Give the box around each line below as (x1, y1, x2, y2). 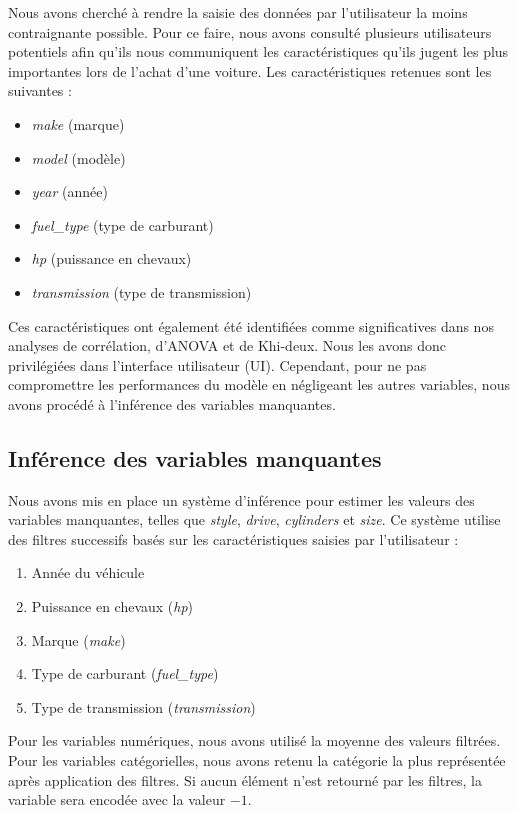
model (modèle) (31, 147, 126, 168)
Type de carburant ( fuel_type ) (31, 663, 219, 684)
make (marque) (31, 113, 125, 134)
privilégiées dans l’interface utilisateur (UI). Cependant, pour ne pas (8, 354, 427, 375)
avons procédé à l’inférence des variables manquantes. (8, 393, 336, 414)
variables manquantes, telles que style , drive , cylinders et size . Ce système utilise (8, 509, 501, 530)
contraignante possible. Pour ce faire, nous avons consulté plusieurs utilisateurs (8, 21, 492, 42)
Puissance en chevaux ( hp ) (31, 596, 194, 617)
